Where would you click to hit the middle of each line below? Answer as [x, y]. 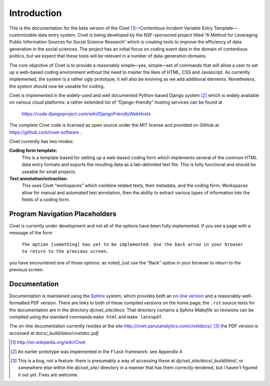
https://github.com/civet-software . [45, 132]
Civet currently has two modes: [41, 141]
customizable [23, 35]
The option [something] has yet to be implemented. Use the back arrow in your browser [132, 244]
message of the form [31, 233]
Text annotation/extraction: [38, 178]
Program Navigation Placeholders [63, 214]
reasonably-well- [235, 296]
